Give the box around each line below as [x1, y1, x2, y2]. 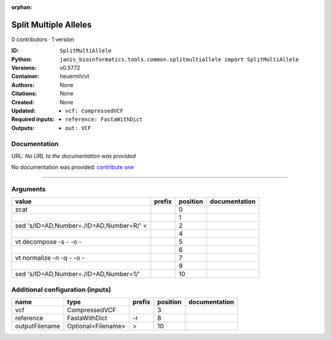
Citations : [11, 90, 37, 98]
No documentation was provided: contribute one [11, 163, 134, 171]
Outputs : [11, 124, 35, 131]
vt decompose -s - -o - [15, 238, 82, 246]
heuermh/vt [59, 72, 89, 80]
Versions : [11, 64, 37, 72]
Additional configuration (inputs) [11, 285, 112, 294]
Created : [11, 98, 35, 106]
